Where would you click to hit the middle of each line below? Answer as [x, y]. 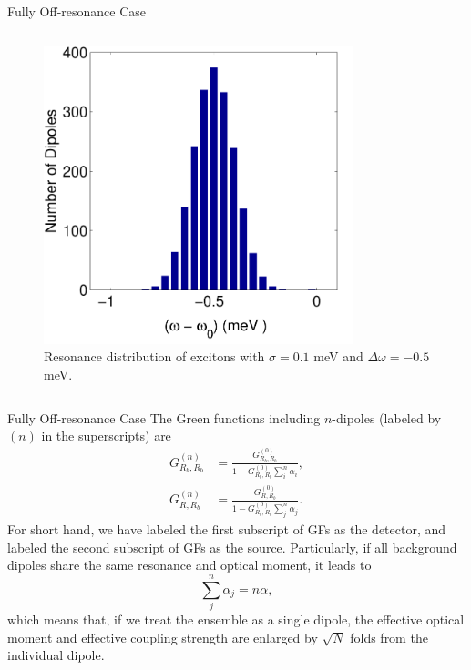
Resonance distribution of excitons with [154, 356]
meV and [338, 356]
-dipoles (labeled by [387, 417]
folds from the [389, 637]
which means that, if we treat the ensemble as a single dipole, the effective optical [236, 619]
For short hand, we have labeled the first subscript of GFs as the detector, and [227, 529]
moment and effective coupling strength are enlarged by [163, 637]
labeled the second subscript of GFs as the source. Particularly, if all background [232, 547]
